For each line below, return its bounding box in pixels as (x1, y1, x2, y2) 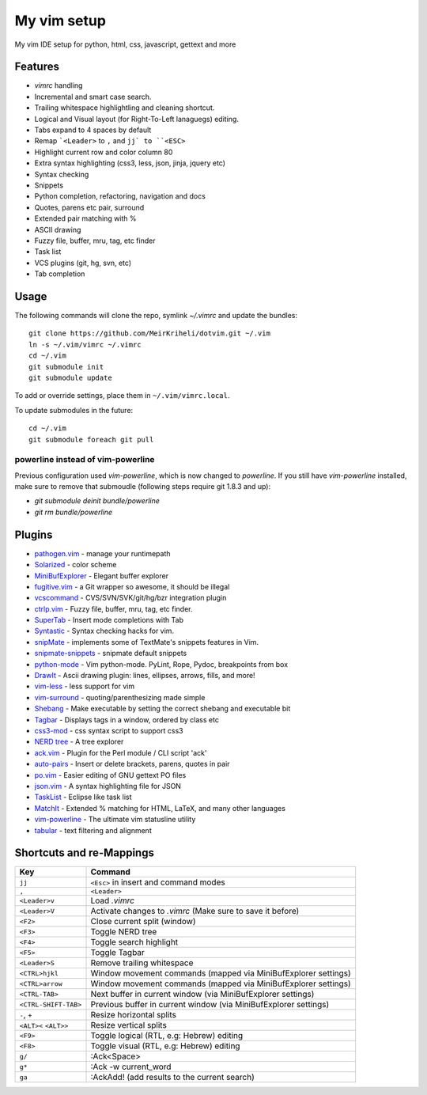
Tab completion (34, 269, 85, 278)
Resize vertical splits (90, 1020, 168, 1031)
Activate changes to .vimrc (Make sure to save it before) (90, 906, 300, 917)
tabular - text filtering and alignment (34, 825, 152, 835)
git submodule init (28, 362, 104, 371)
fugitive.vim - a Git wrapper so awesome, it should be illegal (34, 582, 230, 591)
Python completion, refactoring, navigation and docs (34, 191, 206, 201)
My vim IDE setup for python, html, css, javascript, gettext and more (14, 40, 236, 49)
